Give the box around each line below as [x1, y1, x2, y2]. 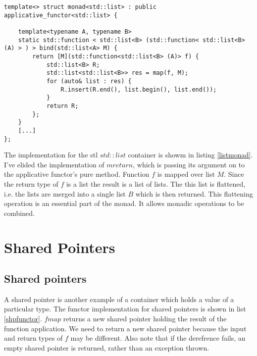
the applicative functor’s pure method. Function [4, 169, 150, 179]
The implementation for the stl [4, 150, 98, 160]
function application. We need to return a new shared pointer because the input [4, 323, 247, 333]
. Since [224, 169, 244, 179]
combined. [4, 207, 35, 218]
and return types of [4, 333, 63, 343]
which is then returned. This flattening [135, 188, 253, 199]
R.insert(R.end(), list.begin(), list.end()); [60, 86, 217, 93]
